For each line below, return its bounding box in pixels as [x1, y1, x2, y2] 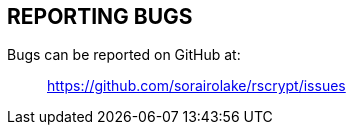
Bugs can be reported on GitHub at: [7, 46, 241, 64]
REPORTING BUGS [7, 4, 193, 29]
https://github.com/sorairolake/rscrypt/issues [47, 77, 346, 95]
